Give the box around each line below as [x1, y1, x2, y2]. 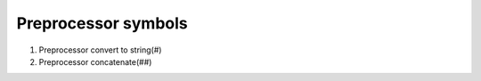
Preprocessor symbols [16, 13, 188, 33]
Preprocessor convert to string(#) [38, 45, 162, 55]
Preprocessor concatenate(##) [38, 56, 152, 67]
